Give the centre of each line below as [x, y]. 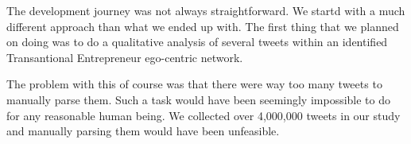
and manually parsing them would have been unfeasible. [143, 131]
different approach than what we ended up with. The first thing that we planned [203, 26]
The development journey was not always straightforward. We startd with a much [206, 10]
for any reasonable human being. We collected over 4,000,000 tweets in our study [204, 115]
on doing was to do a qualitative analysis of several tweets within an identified [197, 42]
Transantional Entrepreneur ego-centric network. [125, 57]
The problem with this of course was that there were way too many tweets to [194, 84]
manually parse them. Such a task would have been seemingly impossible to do [199, 99]
